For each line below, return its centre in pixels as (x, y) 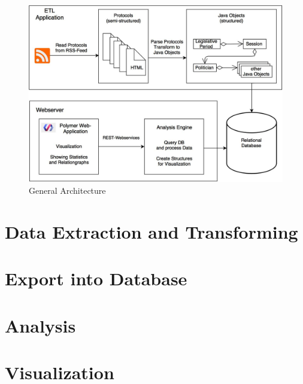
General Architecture (67, 191)
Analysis (40, 325)
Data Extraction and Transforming (151, 231)
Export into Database (96, 278)
